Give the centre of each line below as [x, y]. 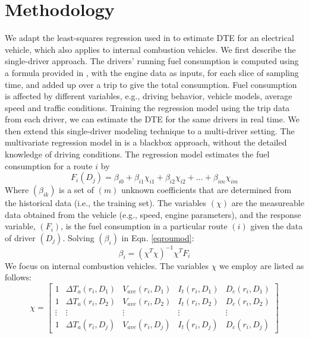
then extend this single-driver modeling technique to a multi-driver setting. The [150, 130]
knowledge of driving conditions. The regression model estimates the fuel [137, 154]
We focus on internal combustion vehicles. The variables [107, 265]
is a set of [76, 190]
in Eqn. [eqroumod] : [158, 238]
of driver [20, 238]
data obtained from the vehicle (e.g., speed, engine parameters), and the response [153, 214]
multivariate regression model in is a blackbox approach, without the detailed [146, 142]
